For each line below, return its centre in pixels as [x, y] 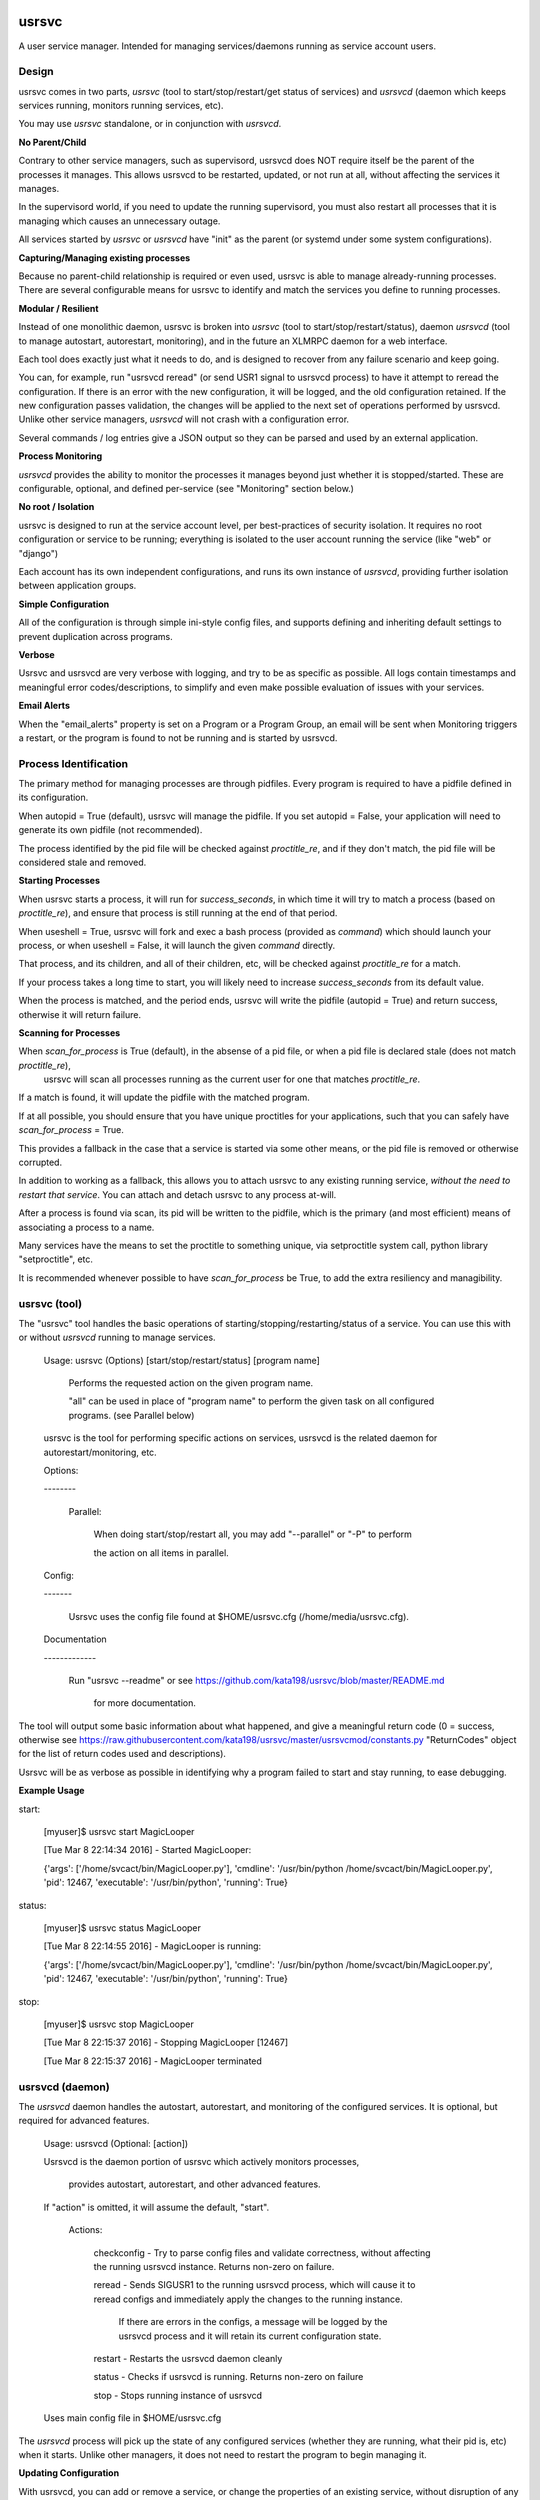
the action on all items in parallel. [161, 1552]
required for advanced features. [84, 2121]
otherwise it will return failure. [80, 1014]
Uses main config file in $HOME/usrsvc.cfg [132, 2418]
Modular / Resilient [58, 308]
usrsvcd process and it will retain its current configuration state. [250, 2336]
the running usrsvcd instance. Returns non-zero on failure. [214, 2266]
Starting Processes [59, 881]
